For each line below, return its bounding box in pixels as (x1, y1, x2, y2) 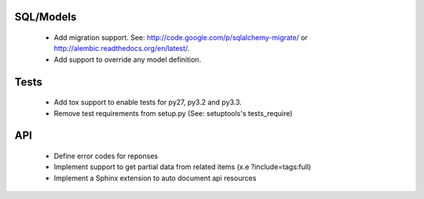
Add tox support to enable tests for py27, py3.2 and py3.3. (53, 98, 243, 107)
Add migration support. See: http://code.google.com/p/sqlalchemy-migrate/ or (53, 33, 308, 42)
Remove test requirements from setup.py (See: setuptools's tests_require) (53, 108, 293, 118)
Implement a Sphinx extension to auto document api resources (53, 173, 257, 183)
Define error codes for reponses (53, 151, 159, 161)
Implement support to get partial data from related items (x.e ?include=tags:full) (53, 162, 312, 172)
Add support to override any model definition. (53, 55, 202, 64)
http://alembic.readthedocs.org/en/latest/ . (53, 44, 190, 53)
